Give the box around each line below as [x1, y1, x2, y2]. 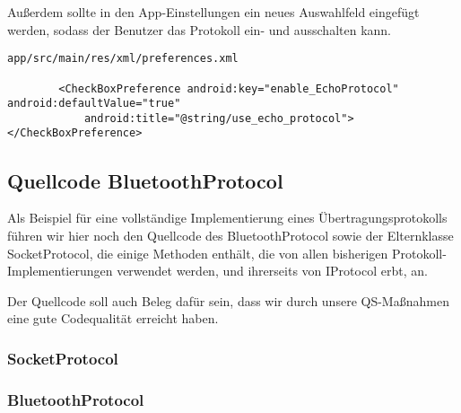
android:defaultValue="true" [7, 97, 181, 110]
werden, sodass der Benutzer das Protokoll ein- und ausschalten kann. [7, 20, 392, 39]
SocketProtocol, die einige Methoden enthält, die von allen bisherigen [7, 243, 388, 262]
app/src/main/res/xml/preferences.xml [7, 52, 239, 66]
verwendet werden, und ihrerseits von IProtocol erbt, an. [117, 261, 428, 280]
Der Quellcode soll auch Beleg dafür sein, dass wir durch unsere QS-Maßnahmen [7, 291, 449, 310]
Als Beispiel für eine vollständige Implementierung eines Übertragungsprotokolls [7, 208, 448, 227]
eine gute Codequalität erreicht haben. [7, 309, 219, 328]
